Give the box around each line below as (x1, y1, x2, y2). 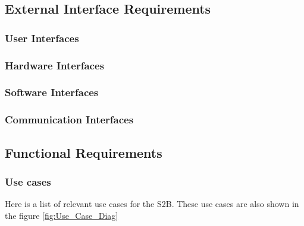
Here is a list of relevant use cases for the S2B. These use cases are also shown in (5, 198, 299, 210)
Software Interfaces (5, 85, 99, 100)
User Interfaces (5, 30, 79, 45)
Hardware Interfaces (5, 58, 104, 72)
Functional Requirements (5, 143, 162, 161)
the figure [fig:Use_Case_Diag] (5, 209, 118, 221)
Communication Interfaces (5, 112, 134, 127)
